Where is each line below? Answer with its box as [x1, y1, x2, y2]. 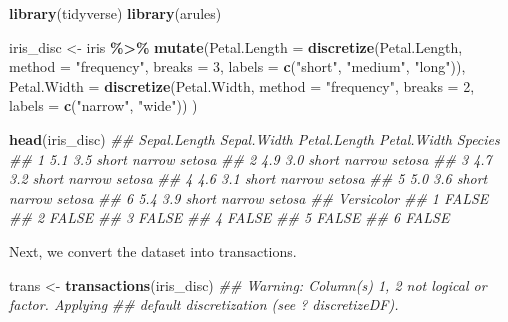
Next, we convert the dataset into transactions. [9, 240, 297, 261]
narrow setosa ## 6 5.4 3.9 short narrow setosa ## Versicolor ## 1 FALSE [9, 187, 489, 208]
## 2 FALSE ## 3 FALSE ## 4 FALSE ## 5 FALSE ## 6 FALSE [9, 207, 450, 228]
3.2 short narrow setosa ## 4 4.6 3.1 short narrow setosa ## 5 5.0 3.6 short [9, 168, 488, 189]
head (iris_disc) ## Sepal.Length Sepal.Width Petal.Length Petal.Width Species [9, 128, 500, 149]
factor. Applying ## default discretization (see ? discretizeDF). [9, 294, 399, 315]
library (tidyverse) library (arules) [9, 3, 222, 23]
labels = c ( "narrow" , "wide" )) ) [9, 95, 198, 116]
